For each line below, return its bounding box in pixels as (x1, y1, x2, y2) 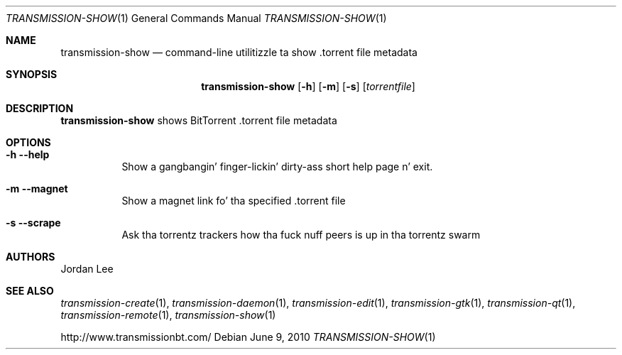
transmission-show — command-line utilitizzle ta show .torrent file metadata (60, 46, 418, 58)
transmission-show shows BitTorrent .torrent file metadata (60, 114, 337, 126)
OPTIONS (6, 136, 51, 148)
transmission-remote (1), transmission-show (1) (60, 309, 276, 321)
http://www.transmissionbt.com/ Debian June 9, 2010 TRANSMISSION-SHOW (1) (60, 331, 436, 343)
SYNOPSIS (6, 68, 58, 80)
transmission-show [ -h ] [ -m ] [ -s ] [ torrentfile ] (201, 80, 415, 92)
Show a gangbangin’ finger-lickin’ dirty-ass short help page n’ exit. (121, 160, 433, 173)
